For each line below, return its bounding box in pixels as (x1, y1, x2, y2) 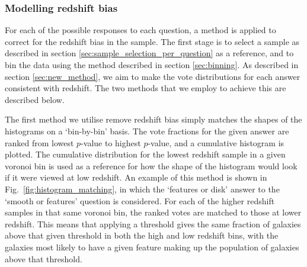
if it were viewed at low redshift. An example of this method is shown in (5, 171, 267, 184)
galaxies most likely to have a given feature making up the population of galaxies (5, 240, 299, 253)
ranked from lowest (5, 136, 74, 149)
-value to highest (81, 136, 141, 149)
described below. (5, 93, 65, 105)
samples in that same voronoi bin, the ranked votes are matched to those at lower (5, 206, 302, 218)
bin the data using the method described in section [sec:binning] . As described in (5, 59, 299, 70)
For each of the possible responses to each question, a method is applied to (5, 24, 276, 36)
